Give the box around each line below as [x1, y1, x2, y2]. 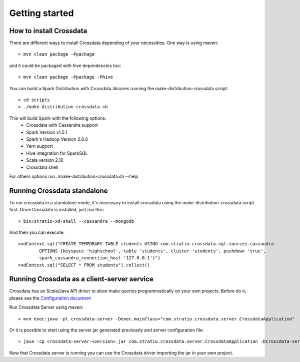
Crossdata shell [26, 164, 58, 170]
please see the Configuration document [9, 295, 91, 301]
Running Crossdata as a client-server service [9, 275, 153, 283]
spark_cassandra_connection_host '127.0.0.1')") [39, 255, 161, 261]
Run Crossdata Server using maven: [9, 304, 83, 310]
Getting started [9, 8, 74, 19]
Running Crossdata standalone [9, 186, 108, 195]
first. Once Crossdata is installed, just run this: [9, 207, 104, 213]
